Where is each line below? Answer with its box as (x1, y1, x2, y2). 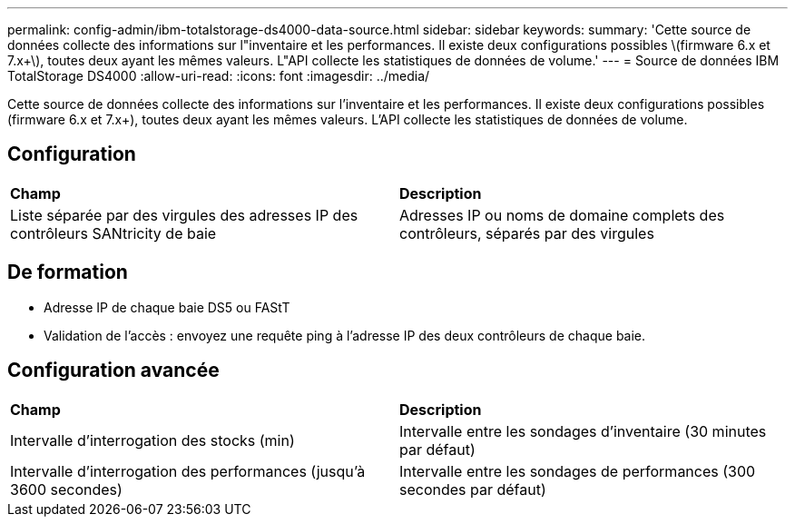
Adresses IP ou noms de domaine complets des (399, 205, 725, 224)
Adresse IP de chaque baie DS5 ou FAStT (44, 299, 290, 315)
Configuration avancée (7, 359, 220, 382)
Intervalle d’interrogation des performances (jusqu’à (10, 461, 366, 480)
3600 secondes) (10, 480, 123, 499)
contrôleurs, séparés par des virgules (399, 223, 654, 242)
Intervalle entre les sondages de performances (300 (399, 461, 756, 480)
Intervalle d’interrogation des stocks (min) (10, 430, 295, 450)
